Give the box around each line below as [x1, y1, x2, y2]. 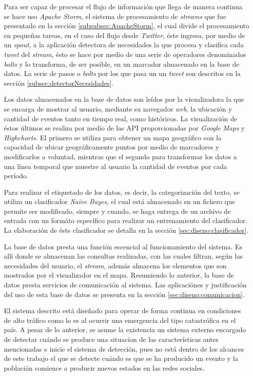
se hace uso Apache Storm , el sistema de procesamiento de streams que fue [4, 11, 226, 21]
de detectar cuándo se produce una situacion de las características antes [4, 334, 219, 344]
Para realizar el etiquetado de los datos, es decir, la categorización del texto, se [4, 187, 240, 197]
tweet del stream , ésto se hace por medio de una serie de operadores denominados [4, 49, 246, 59]
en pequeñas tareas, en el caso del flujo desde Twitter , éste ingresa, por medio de [4, 30, 245, 40]
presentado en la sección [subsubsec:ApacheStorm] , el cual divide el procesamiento [4, 20, 250, 31]
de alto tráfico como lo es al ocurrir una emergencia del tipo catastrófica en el [4, 315, 236, 325]
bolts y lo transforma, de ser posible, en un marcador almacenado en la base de [4, 58, 239, 69]
